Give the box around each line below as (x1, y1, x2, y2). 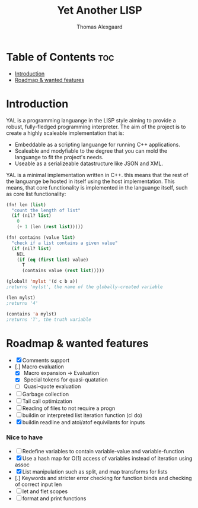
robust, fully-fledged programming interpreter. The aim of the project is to (6, 123, 186, 130)
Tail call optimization (22, 397, 72, 405)
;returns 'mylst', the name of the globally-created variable (6, 284, 163, 290)
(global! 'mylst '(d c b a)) (6, 279, 78, 285)
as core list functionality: (6, 190, 66, 197)
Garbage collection (22, 390, 69, 397)
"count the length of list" (11, 207, 81, 213)
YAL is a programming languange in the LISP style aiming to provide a (6, 116, 176, 124)
